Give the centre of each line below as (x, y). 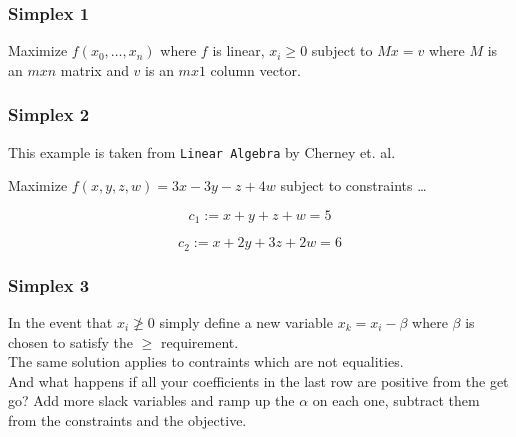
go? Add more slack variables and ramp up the (151, 400)
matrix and (94, 69)
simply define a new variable (246, 322)
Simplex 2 (49, 114)
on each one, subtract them (396, 400)
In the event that (60, 322)
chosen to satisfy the (71, 341)
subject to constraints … (353, 185)
